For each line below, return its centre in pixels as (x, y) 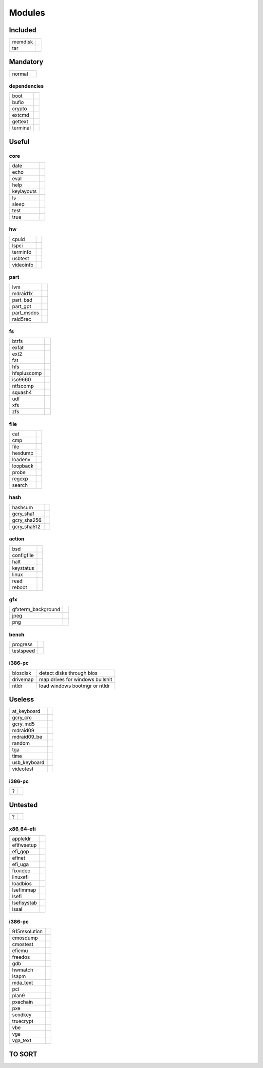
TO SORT (23, 1054)
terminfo (22, 252)
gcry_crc (22, 718)
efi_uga (20, 864)
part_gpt (22, 306)
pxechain (22, 1002)
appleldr (21, 839)
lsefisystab (25, 903)
